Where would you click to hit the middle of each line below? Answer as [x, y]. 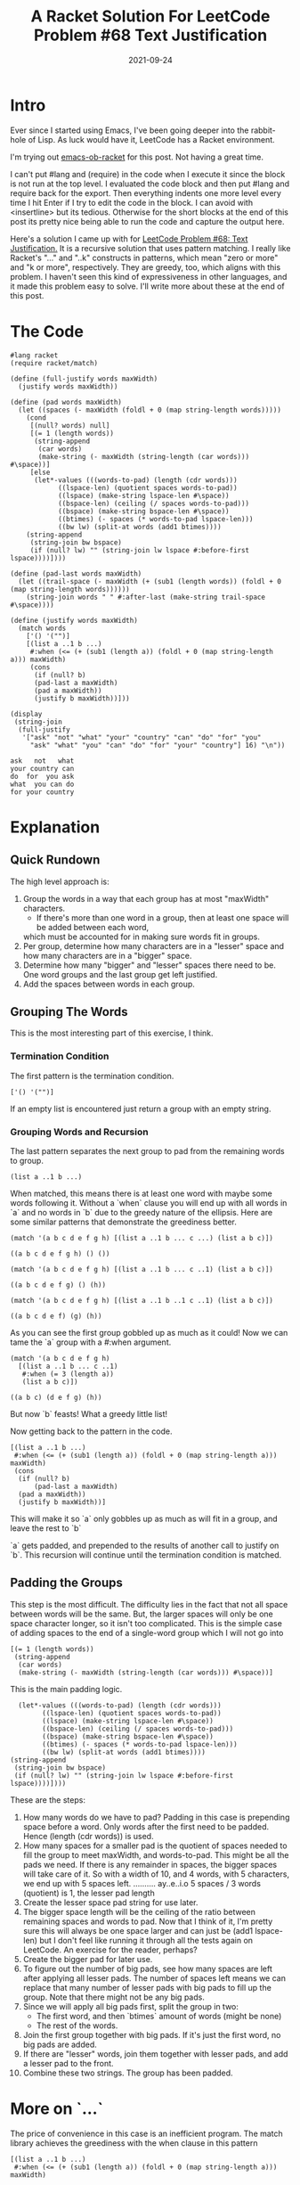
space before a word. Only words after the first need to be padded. [146, 1826]
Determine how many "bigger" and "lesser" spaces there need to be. [150, 965]
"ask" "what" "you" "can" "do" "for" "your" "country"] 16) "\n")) [158, 745]
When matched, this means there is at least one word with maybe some [141, 1194]
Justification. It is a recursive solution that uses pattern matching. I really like [150, 248]
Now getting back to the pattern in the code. [91, 1431]
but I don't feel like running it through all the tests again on [146, 1940]
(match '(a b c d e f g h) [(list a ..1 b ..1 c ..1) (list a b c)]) [142, 1301]
